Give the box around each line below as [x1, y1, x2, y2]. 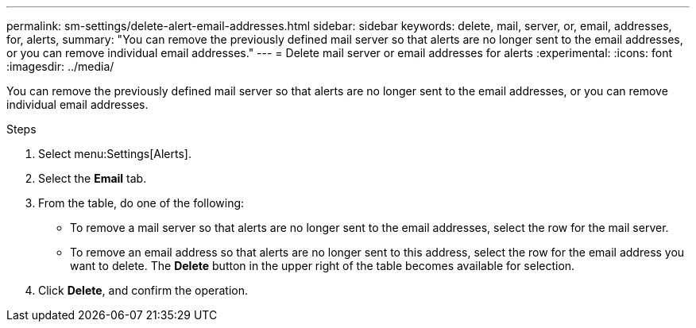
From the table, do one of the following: [38, 196, 245, 210]
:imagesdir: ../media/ [6, 60, 114, 73]
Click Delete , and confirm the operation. [38, 284, 248, 297]
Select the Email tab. [38, 172, 147, 185]
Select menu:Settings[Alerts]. [38, 147, 191, 160]
